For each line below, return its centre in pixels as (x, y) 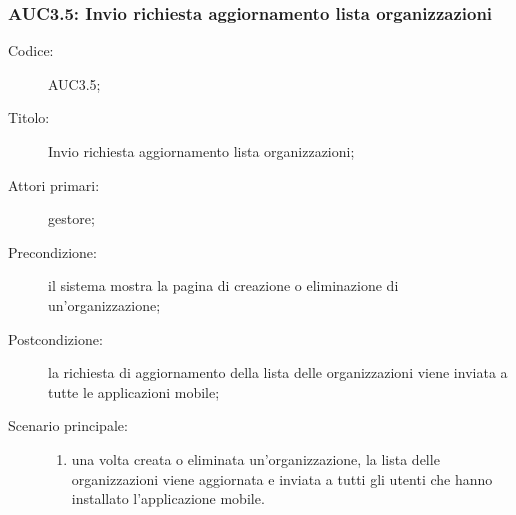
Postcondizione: (55, 338)
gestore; (71, 218)
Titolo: (29, 117)
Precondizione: (52, 251)
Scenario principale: (68, 425)
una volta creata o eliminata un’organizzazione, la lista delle (255, 458)
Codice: (31, 50)
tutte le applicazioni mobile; (134, 391)
